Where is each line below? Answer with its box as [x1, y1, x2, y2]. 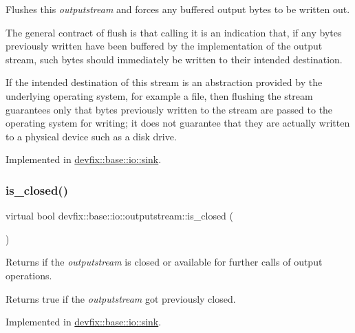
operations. [6, 268, 52, 282]
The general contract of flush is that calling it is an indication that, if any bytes [6, 25, 342, 39]
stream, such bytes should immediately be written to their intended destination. [6, 52, 343, 66]
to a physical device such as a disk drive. [6, 129, 177, 143]
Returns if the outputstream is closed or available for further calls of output [6, 255, 323, 269]
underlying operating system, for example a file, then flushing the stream [6, 88, 313, 103]
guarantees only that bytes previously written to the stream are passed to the [6, 102, 333, 116]
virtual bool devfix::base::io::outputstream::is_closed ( [6, 208, 234, 223]
